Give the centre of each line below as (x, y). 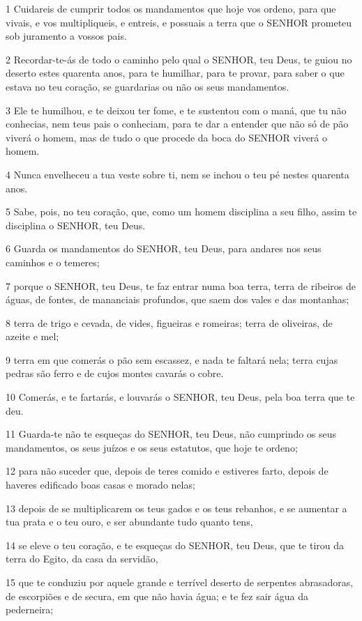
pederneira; (30, 609)
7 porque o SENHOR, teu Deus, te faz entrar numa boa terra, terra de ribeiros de (181, 285)
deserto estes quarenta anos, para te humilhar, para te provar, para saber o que (175, 73)
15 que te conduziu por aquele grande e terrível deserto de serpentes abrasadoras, (180, 582)
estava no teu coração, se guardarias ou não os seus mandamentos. (148, 86)
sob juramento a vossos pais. (66, 36)
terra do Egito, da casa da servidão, (82, 559)
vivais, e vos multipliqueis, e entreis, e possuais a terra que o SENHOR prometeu (179, 22)
